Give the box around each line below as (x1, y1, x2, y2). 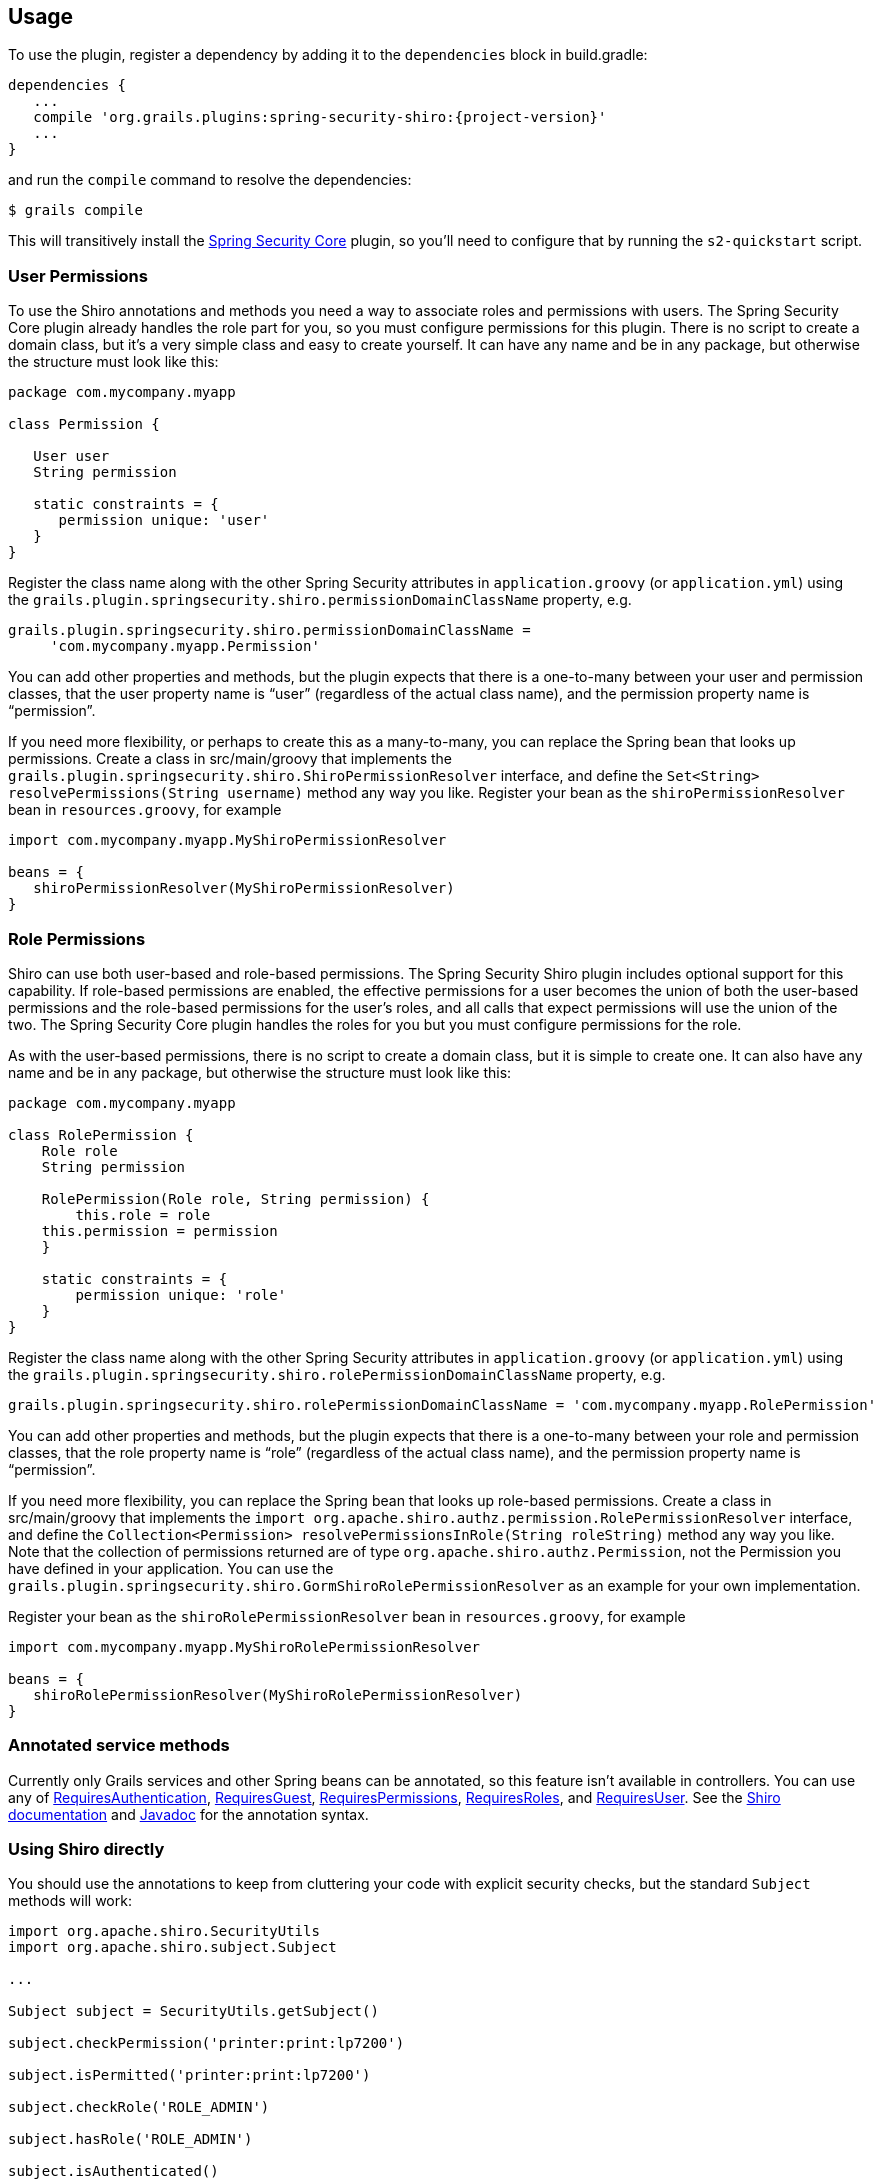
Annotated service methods (8, 1735, 230, 1756)
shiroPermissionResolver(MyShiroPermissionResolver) (33, 880, 455, 897)
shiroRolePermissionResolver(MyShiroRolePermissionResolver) (33, 1686, 523, 1703)
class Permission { (8, 416, 160, 433)
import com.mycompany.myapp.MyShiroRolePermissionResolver (8, 1638, 481, 1655)
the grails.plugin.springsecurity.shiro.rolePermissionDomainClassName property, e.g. (8, 1365, 666, 1383)
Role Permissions (8, 928, 146, 949)
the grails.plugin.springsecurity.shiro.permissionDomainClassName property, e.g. (8, 591, 632, 609)
